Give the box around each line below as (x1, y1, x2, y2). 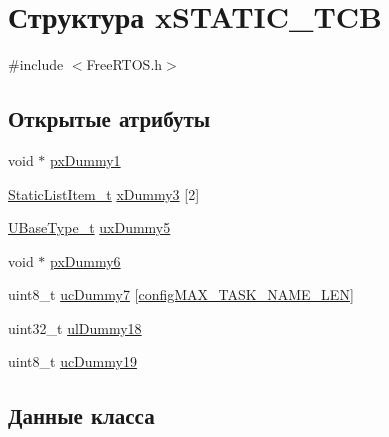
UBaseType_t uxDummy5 (8, 217, 171, 238)
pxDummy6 (50, 250, 121, 271)
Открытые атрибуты (8, 103, 211, 134)
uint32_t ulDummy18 (8, 317, 142, 338)
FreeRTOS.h (86, 54, 163, 75)
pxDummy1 (50, 149, 121, 170)
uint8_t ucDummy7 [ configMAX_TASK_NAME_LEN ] (8, 284, 354, 305)
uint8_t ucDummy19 (8, 351, 137, 372)
